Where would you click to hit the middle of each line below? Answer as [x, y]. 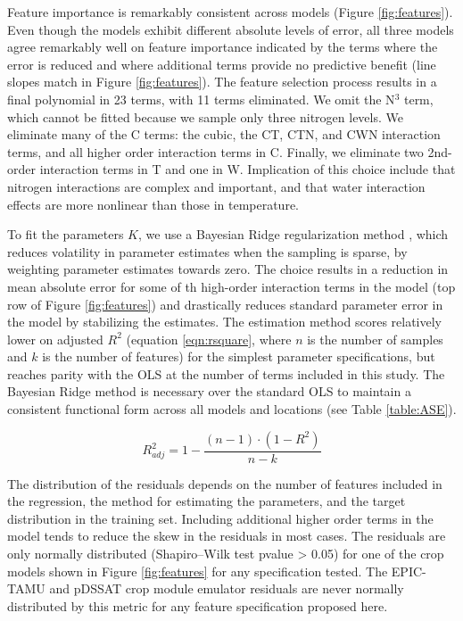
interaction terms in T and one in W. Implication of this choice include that [248, 169]
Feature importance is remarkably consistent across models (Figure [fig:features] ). [230, 12]
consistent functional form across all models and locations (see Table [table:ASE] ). [232, 409]
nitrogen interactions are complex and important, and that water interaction [216, 186]
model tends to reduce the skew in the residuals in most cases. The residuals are [227, 536]
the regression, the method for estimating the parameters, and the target [207, 501]
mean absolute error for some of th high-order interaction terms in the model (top [231, 286]
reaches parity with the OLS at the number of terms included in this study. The [226, 373]
